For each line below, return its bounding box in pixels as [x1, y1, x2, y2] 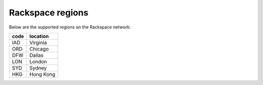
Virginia [29, 39, 47, 46]
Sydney [29, 64, 47, 71]
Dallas [29, 52, 44, 58]
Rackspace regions [9, 7, 89, 18]
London [29, 58, 47, 65]
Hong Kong [29, 71, 56, 77]
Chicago [29, 45, 49, 52]
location [29, 33, 49, 40]
